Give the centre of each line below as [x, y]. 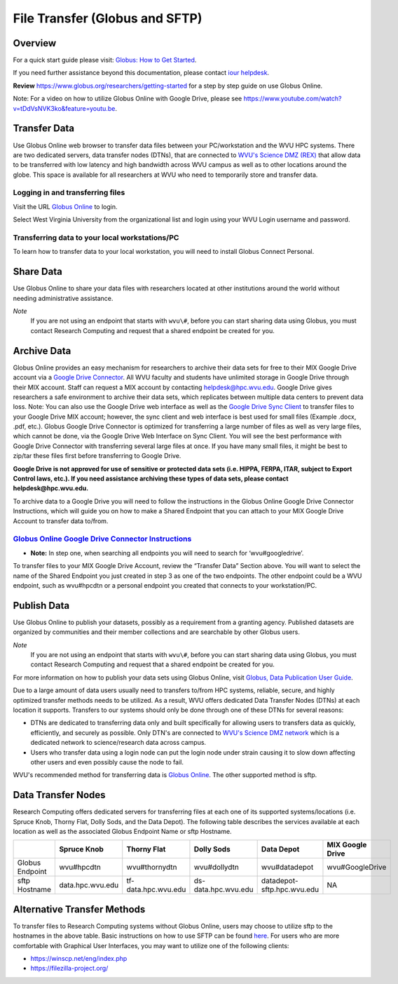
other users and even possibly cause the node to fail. [107, 762]
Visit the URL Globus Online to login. [65, 206]
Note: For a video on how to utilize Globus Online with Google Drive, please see [128, 99]
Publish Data [41, 606]
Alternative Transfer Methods [79, 909]
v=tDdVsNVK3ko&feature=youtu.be [64, 108]
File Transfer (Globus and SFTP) [108, 18]
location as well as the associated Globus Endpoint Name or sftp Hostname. [122, 831]
